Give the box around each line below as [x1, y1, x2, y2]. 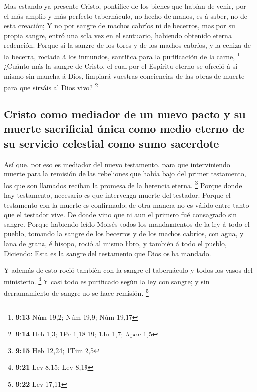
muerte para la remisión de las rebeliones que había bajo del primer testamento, [4, 168, 246, 179]
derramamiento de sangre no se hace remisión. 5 [4, 286, 149, 298]
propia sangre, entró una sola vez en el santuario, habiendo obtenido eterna [4, 30, 232, 40]
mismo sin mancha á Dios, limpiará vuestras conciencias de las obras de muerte [4, 70, 245, 81]
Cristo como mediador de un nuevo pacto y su [4, 107, 246, 122]
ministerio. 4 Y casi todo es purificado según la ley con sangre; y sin [4, 275, 210, 286]
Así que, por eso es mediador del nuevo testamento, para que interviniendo [4, 159, 230, 169]
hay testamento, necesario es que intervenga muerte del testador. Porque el [4, 190, 231, 200]
